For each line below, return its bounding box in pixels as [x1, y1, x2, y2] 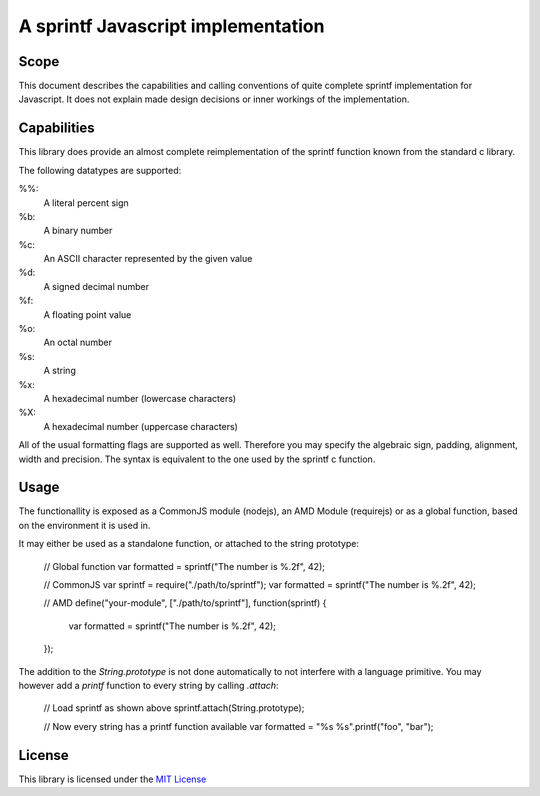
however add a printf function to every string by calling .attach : [18, 679, 279, 691]
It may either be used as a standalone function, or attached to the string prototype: [18, 538, 360, 550]
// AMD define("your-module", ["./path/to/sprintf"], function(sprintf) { [43, 597, 327, 609]
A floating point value [43, 308, 132, 320]
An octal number [43, 336, 112, 349]
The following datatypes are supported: [18, 164, 182, 176]
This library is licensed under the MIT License [18, 773, 207, 785]
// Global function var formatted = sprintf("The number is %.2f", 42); [43, 560, 325, 572]
